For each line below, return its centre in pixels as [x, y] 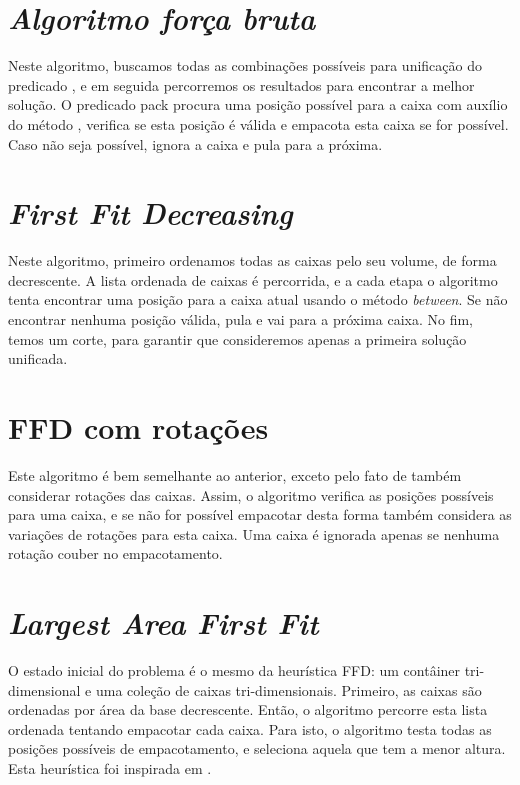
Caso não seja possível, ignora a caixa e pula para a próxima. [195, 143]
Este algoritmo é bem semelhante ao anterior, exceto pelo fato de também [235, 474]
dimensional [44, 689]
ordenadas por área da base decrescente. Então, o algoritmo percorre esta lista [248, 709]
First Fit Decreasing [150, 213]
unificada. [38, 358]
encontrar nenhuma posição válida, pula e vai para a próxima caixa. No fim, [240, 319]
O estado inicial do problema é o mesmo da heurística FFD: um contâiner [234, 670]
